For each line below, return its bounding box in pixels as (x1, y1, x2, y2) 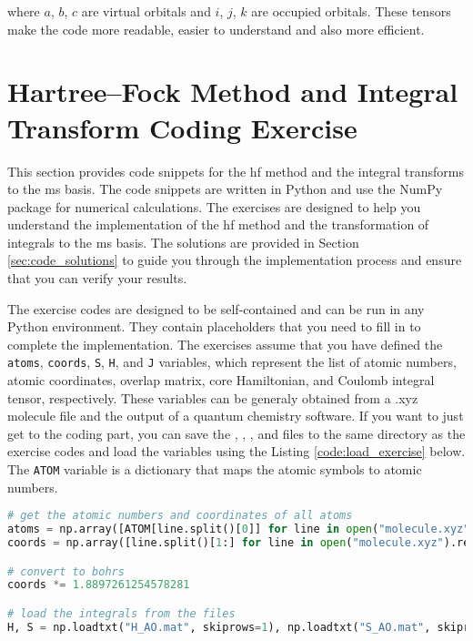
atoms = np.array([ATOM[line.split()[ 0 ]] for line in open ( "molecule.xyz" (7, 523, 470, 536)
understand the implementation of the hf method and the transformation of (7, 215, 429, 234)
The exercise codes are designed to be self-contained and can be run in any (7, 299, 425, 318)
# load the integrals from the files (7, 607, 236, 620)
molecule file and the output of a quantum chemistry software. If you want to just (7, 406, 464, 425)
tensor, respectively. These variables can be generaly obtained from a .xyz (7, 388, 418, 407)
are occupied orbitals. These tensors (251, 2, 451, 20)
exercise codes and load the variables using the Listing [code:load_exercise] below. (7, 442, 466, 461)
